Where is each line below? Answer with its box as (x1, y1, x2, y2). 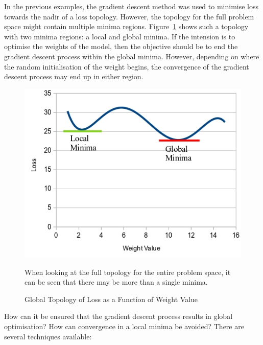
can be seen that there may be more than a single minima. (25, 277, 208, 287)
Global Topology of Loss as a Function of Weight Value (25, 293, 198, 304)
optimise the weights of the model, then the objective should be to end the (4, 41, 238, 52)
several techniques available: (4, 331, 92, 341)
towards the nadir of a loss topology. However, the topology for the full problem (4, 11, 254, 21)
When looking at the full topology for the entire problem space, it (25, 266, 231, 277)
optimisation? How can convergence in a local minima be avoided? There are (4, 321, 244, 332)
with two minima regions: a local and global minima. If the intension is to (4, 31, 235, 41)
